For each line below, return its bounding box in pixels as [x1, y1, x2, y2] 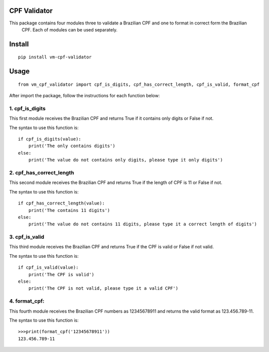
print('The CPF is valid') [28, 272, 95, 277]
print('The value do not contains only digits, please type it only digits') [28, 157, 223, 163]
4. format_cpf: [9, 298, 45, 305]
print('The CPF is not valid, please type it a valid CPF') [28, 286, 179, 291]
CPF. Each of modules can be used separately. [21, 26, 118, 32]
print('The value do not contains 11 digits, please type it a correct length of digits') [28, 221, 258, 227]
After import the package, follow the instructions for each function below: [9, 93, 160, 99]
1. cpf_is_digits [9, 105, 46, 112]
